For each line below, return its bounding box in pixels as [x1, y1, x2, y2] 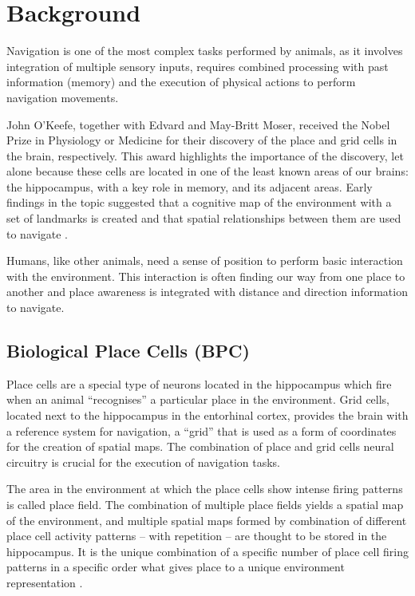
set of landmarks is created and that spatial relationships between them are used [6, 210, 401, 227]
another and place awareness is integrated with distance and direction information [6, 283, 408, 300]
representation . [6, 574, 83, 590]
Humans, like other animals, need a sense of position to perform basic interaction [6, 252, 403, 269]
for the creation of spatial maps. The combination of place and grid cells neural [6, 438, 394, 455]
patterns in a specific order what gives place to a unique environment [6, 559, 345, 575]
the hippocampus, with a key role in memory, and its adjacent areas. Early [6, 178, 373, 195]
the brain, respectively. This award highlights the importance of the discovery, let [6, 147, 404, 164]
